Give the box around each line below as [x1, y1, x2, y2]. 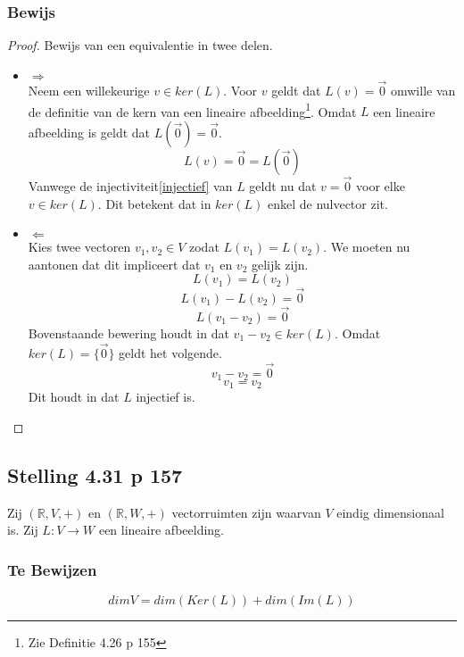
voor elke [355, 177, 405, 195]
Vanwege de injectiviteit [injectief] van [28, 177, 233, 195]
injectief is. [136, 387, 195, 406]
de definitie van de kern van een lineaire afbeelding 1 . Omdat [28, 99, 357, 121]
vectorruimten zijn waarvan [171, 503, 321, 521]
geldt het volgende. [119, 343, 222, 362]
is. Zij [7, 520, 38, 539]
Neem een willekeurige [28, 81, 150, 100]
